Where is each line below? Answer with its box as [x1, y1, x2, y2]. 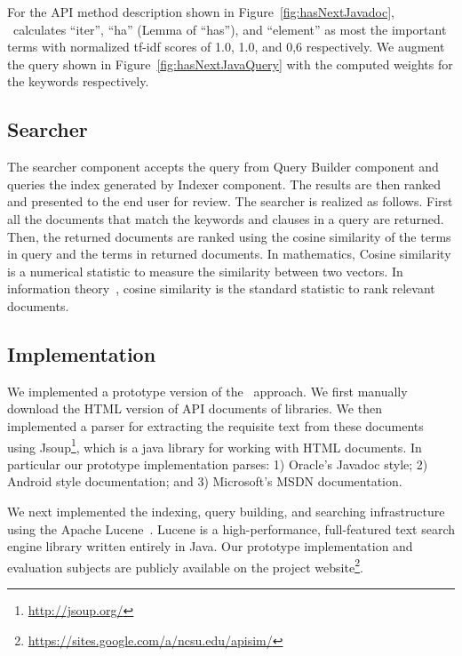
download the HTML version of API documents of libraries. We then [7, 399, 382, 418]
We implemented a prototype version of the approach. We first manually [7, 381, 408, 400]
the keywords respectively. [7, 72, 149, 91]
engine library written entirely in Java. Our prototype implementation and [7, 537, 413, 556]
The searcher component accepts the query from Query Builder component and [7, 157, 439, 176]
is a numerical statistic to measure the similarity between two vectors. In [7, 261, 403, 280]
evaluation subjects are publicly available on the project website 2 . [7, 555, 363, 576]
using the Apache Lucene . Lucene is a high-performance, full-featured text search [7, 519, 455, 538]
